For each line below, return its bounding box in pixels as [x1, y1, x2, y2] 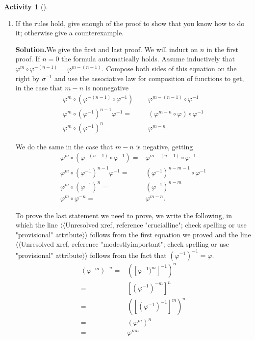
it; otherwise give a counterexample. [15, 28, 124, 38]
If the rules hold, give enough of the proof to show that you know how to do [15, 18, 245, 28]
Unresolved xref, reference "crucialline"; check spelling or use [65, 220, 247, 230]
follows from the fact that [90, 250, 167, 260]
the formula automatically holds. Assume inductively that [61, 54, 235, 64]
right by [15, 73, 40, 83]
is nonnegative [85, 83, 128, 93]
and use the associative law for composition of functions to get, [54, 73, 244, 83]
